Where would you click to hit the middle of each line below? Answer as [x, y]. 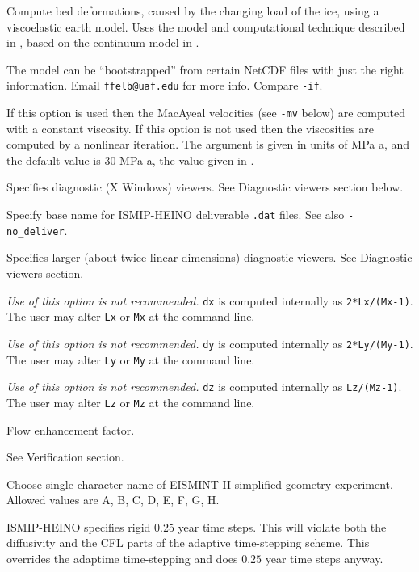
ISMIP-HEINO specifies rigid [79, 526]
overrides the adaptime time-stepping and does [122, 559]
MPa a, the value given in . [187, 160]
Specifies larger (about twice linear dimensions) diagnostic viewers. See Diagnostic [209, 257]
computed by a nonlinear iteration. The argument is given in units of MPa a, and [208, 144]
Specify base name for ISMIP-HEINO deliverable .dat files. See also [176, 214]
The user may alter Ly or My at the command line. [131, 359]
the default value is [54, 160]
